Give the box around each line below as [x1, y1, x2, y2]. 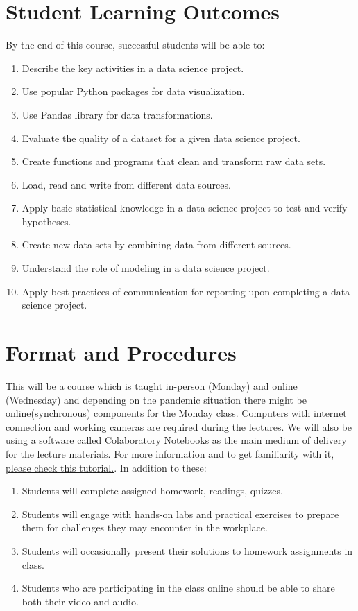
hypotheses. [22, 214, 71, 228]
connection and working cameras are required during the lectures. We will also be [6, 419, 352, 433]
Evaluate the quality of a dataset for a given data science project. [22, 130, 300, 145]
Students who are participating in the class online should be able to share [22, 580, 335, 595]
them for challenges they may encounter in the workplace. [22, 520, 268, 535]
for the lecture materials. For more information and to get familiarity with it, [6, 446, 334, 461]
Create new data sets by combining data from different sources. [22, 237, 291, 252]
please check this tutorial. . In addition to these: [6, 460, 207, 474]
